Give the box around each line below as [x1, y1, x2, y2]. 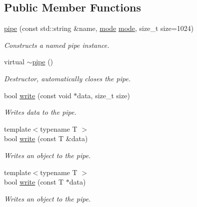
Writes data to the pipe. [4, 107, 76, 117]
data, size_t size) [77, 90, 130, 100]
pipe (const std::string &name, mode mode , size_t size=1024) [4, 23, 194, 33]
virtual [4, 56, 24, 67]
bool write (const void [4, 90, 71, 100]
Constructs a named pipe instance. [4, 39, 109, 50]
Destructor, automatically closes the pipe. [4, 73, 131, 83]
